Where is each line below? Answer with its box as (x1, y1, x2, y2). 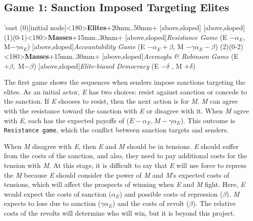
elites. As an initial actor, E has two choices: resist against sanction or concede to (4, 86, 247, 96)
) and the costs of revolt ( (112, 198, 189, 208)
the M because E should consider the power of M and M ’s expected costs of (4, 169, 230, 180)
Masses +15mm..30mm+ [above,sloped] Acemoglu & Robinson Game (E (24, 51, 239, 61)
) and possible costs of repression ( (119, 188, 223, 199)
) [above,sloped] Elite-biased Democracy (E (33, 60, 159, 71)
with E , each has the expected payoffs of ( (4, 115, 129, 125)
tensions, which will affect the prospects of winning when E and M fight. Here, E (4, 179, 245, 189)
